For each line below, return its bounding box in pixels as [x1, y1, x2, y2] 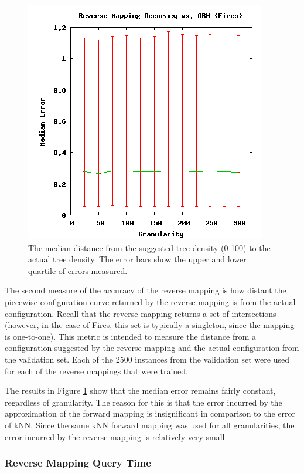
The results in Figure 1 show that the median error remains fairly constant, [5, 384, 276, 397]
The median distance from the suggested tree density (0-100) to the [28, 241, 271, 254]
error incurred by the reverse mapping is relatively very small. [5, 430, 227, 442]
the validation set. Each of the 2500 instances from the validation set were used [5, 353, 289, 365]
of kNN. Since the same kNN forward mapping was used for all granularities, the [5, 418, 295, 431]
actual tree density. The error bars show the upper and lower [28, 253, 247, 265]
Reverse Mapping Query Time [5, 455, 151, 470]
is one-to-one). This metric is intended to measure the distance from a [5, 330, 257, 342]
